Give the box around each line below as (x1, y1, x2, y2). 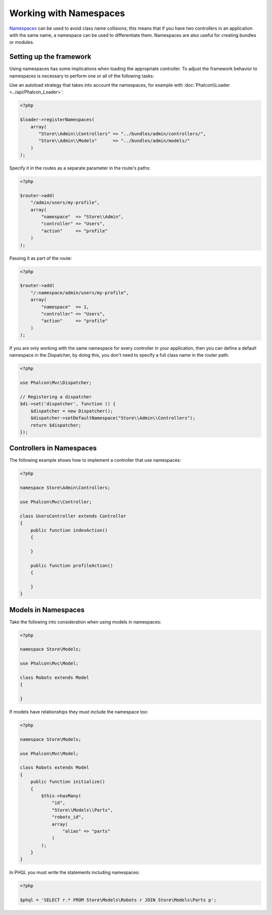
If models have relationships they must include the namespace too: (9, 709, 149, 715)
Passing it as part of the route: (9, 255, 73, 261)
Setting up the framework (9, 52, 92, 61)
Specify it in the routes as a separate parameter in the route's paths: (9, 165, 151, 171)
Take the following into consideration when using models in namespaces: (9, 619, 162, 625)
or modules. (9, 39, 35, 45)
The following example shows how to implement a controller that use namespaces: (9, 457, 181, 463)
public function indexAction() (30, 527, 108, 533)
